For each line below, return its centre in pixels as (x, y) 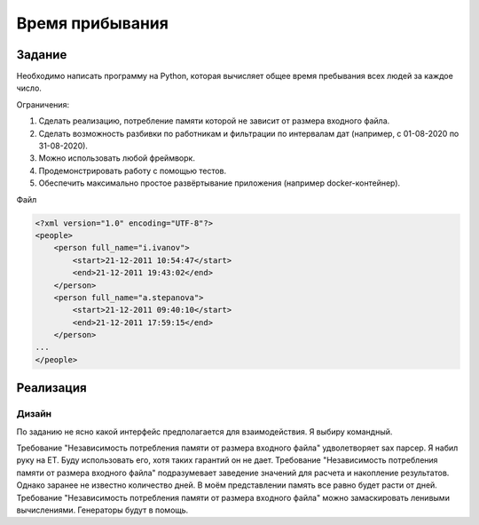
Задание (42, 55)
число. (29, 88)
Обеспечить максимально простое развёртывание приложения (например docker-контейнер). (220, 183)
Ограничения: (43, 104)
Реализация (52, 388)
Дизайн (34, 414)
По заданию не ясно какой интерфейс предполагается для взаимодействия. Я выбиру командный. (204, 432)
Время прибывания (92, 23)
